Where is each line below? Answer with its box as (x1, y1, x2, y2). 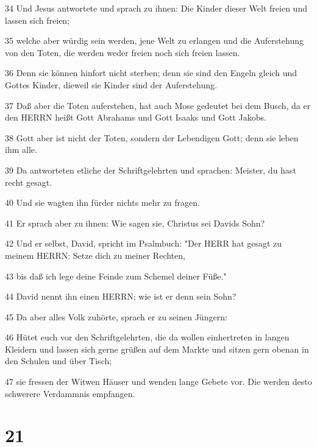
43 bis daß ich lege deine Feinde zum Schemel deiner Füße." (5, 269, 227, 282)
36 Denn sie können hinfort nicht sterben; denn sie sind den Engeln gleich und (5, 66, 297, 79)
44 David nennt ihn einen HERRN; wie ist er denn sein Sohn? (5, 290, 237, 303)
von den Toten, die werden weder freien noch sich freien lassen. (5, 46, 240, 58)
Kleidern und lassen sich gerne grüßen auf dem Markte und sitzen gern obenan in (5, 342, 309, 355)
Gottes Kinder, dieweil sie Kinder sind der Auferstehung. (5, 78, 217, 91)
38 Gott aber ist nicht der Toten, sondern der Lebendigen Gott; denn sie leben (5, 131, 299, 144)
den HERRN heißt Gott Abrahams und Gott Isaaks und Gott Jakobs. (5, 111, 266, 124)
